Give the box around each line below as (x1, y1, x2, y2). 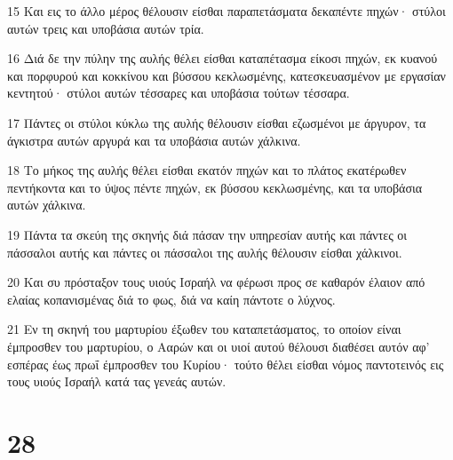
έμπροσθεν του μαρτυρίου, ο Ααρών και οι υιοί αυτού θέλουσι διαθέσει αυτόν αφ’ (7, 337, 430, 355)
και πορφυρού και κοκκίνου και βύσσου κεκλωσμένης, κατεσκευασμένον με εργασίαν (7, 66, 446, 84)
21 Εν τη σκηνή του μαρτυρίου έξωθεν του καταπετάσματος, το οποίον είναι (7, 320, 401, 338)
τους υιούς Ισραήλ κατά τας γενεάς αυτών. (7, 372, 226, 391)
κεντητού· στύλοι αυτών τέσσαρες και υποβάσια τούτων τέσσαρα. (7, 83, 350, 102)
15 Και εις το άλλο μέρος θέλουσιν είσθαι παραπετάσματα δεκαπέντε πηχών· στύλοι (7, 2, 446, 20)
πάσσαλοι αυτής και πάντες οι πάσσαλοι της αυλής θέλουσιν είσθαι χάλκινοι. (7, 242, 402, 261)
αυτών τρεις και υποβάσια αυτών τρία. (7, 19, 204, 37)
